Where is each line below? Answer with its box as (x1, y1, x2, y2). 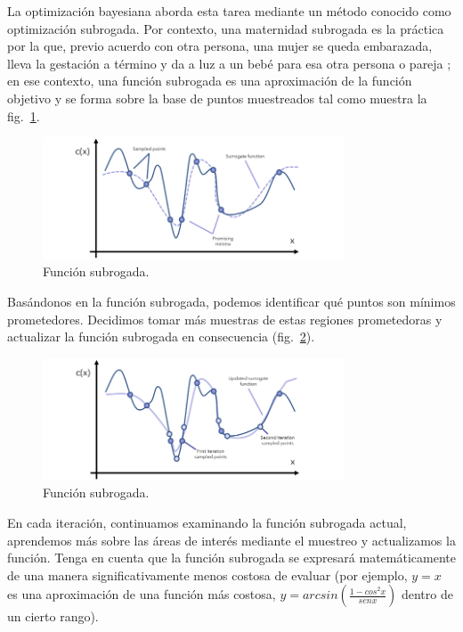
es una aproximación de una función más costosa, (7, 585, 276, 603)
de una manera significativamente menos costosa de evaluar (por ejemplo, (7, 565, 408, 584)
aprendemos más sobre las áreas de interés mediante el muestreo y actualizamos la (7, 530, 456, 549)
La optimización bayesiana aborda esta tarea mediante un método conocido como (7, 2, 451, 20)
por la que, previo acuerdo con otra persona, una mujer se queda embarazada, (7, 37, 433, 55)
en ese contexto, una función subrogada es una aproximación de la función (7, 71, 412, 90)
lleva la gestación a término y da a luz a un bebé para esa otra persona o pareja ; (7, 53, 451, 72)
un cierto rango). (7, 607, 99, 626)
